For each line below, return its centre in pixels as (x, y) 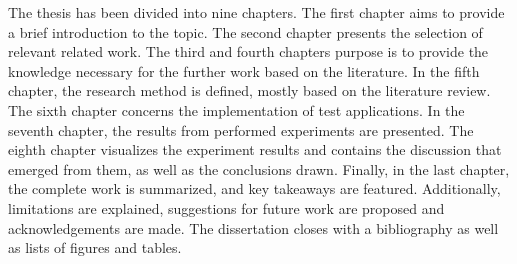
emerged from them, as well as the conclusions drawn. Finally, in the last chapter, (259, 168)
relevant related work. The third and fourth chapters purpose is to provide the (248, 51)
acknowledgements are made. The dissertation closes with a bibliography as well (253, 227)
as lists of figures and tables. (95, 247)
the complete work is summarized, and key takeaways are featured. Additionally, (254, 188)
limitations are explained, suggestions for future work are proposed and (226, 207)
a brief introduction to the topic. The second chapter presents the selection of (245, 31)
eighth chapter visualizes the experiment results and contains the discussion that (255, 149)
